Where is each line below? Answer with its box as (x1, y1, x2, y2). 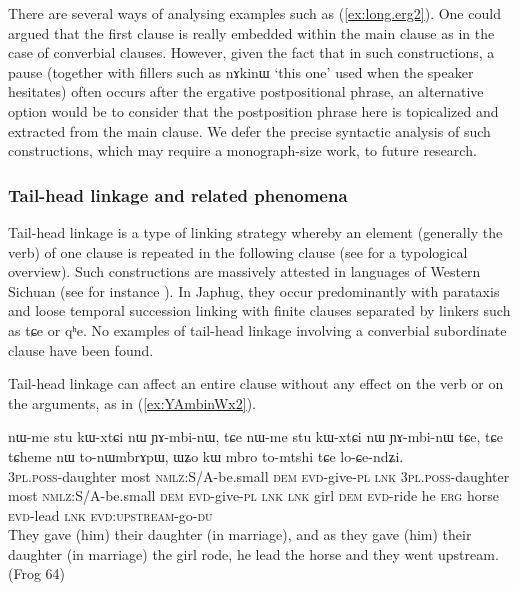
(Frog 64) (8, 563, 66, 584)
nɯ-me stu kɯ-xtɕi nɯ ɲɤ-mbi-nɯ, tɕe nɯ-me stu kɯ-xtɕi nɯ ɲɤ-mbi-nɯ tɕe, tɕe (8, 426, 503, 447)
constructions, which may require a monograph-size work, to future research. (8, 140, 477, 161)
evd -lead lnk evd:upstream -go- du (8, 504, 213, 525)
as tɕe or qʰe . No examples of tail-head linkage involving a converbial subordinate (8, 319, 507, 340)
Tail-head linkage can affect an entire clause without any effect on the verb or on (8, 373, 504, 394)
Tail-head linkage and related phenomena (8, 182, 348, 207)
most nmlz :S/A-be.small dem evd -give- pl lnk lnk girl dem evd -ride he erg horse (8, 485, 499, 506)
